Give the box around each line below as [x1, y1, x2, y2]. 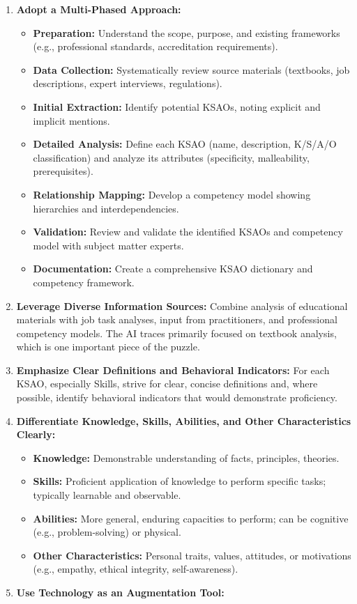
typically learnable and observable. [33, 488, 181, 502]
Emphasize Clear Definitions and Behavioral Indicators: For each [16, 362, 330, 377]
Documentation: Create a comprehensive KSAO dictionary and [33, 261, 313, 276]
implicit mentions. [33, 113, 110, 127]
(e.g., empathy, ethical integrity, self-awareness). [33, 562, 238, 576]
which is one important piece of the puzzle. [16, 339, 200, 354]
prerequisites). [33, 164, 93, 178]
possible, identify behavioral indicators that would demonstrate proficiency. [16, 390, 337, 405]
